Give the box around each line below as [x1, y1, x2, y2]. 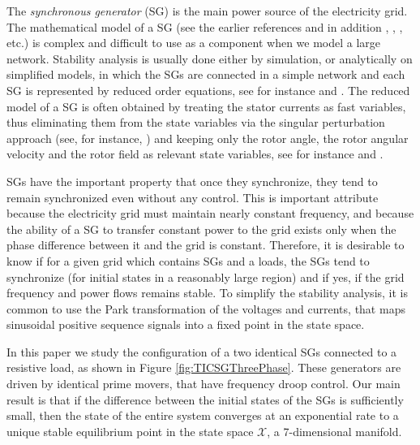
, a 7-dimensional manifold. [267, 422, 402, 439]
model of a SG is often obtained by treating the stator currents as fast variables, [6, 97, 406, 114]
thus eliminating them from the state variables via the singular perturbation [6, 114, 385, 131]
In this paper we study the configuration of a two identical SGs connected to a [6, 343, 397, 360]
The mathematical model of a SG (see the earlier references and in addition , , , [6, 18, 403, 35]
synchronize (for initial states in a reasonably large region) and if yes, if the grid [6, 268, 405, 285]
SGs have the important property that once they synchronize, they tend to [6, 172, 378, 189]
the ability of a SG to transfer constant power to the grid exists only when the [6, 220, 396, 237]
